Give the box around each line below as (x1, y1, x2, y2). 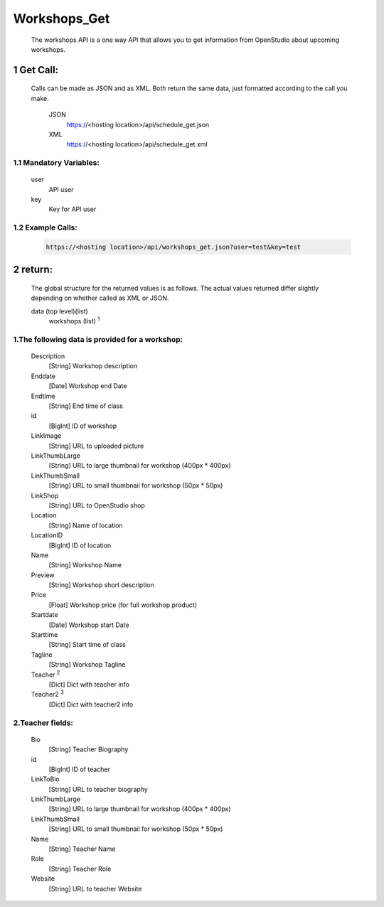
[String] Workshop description (48, 362, 138, 370)
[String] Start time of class (48, 640, 126, 649)
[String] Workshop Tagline (48, 660, 126, 669)
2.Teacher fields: (13, 718, 74, 728)
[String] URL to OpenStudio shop (48, 501, 145, 510)
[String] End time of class (48, 402, 124, 410)
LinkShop (31, 491, 59, 500)
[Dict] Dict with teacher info (48, 680, 129, 689)
